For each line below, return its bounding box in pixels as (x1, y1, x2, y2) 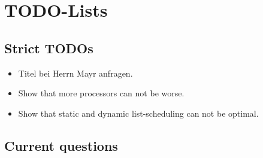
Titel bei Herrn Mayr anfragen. (18, 66, 133, 79)
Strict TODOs (4, 38, 93, 57)
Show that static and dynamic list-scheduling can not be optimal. (18, 107, 259, 119)
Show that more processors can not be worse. (18, 87, 185, 99)
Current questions (4, 136, 118, 154)
